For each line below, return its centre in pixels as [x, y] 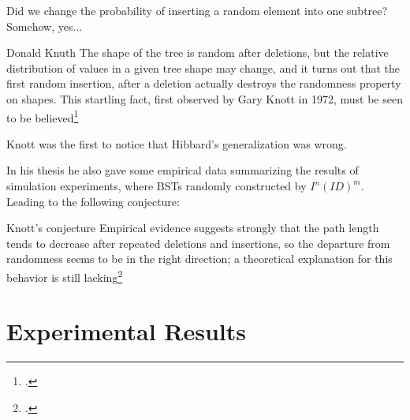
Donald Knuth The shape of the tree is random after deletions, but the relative [198, 52]
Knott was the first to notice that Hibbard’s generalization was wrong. [177, 143]
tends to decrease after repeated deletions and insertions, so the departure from [198, 243]
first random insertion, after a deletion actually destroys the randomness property [204, 83]
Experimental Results [126, 331]
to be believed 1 [43, 116]
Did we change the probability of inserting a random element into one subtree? [197, 10]
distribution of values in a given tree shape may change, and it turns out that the [203, 67]
